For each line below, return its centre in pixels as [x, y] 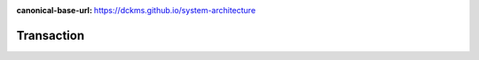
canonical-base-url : [55, 10]
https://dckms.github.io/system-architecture [175, 10]
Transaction [51, 35]
